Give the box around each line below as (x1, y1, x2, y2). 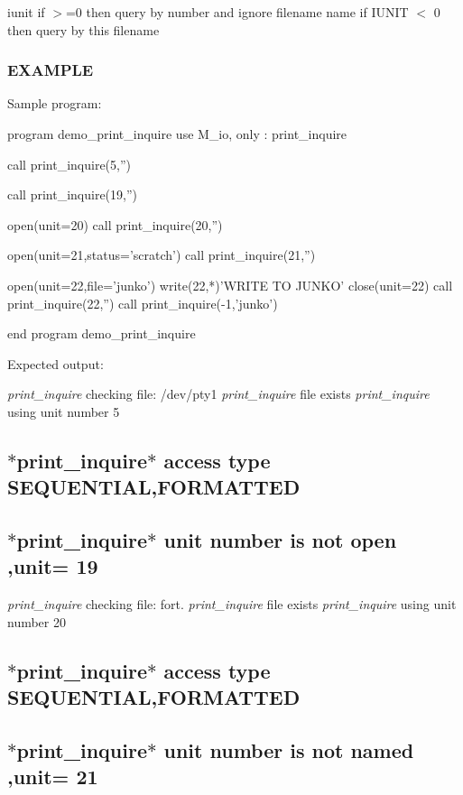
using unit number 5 (7, 402, 120, 421)
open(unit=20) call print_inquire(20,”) (7, 215, 223, 234)
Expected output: (7, 354, 104, 373)
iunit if (7, 3, 45, 21)
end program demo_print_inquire (7, 324, 196, 343)
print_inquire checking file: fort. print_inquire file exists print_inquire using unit (7, 595, 457, 614)
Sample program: (7, 94, 102, 113)
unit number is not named (163, 736, 414, 764)
